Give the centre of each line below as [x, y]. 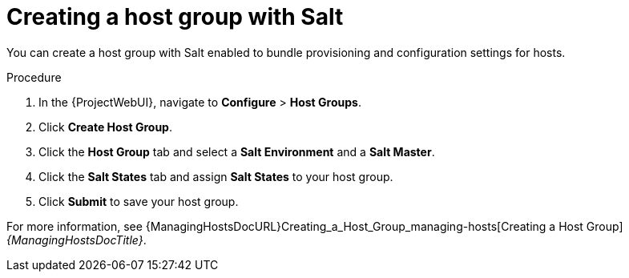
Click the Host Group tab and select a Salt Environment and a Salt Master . [237, 151]
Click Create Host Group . [105, 127]
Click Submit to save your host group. [139, 201]
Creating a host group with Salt [175, 17]
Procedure [34, 77]
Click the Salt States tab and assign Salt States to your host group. [216, 176]
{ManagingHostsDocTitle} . [77, 240]
